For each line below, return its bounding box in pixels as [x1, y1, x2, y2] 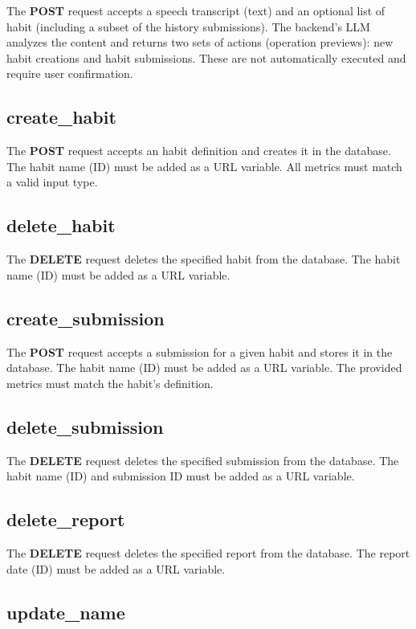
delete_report [6, 507, 125, 532]
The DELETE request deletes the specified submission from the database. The [6, 451, 399, 468]
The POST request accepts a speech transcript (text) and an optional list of [6, 2, 385, 18]
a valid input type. [6, 174, 98, 190]
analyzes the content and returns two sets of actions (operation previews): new [6, 34, 394, 51]
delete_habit [6, 213, 116, 238]
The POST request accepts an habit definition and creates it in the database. [6, 142, 391, 159]
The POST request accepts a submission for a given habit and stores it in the [6, 343, 393, 360]
